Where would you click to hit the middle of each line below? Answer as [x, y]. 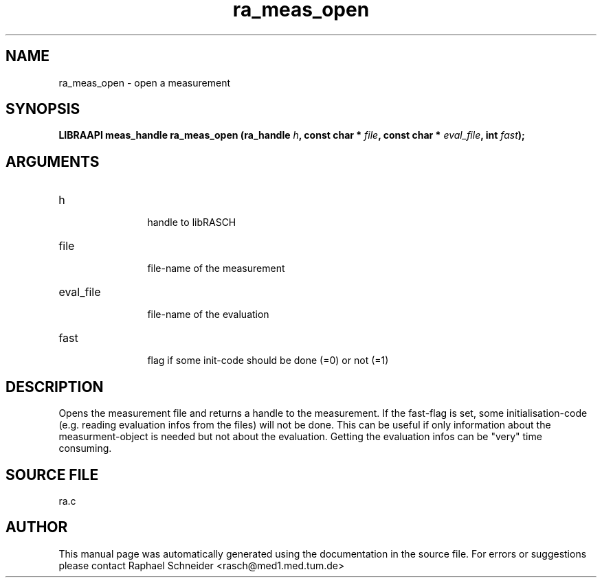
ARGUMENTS [53, 161]
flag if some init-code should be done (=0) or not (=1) [268, 361]
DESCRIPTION [55, 387]
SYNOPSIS [43, 109]
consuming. [85, 448]
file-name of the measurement [216, 268]
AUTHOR [37, 527]
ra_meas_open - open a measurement [144, 82]
